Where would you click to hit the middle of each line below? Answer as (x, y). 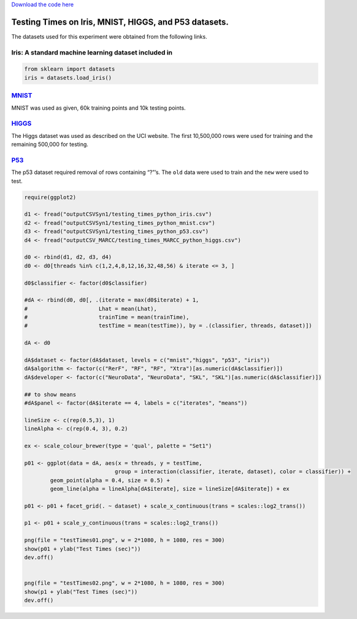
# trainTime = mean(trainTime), (107, 317)
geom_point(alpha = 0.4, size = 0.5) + (110, 480)
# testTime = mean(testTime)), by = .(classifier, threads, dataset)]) (168, 326)
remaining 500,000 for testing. (50, 145)
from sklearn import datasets (70, 69)
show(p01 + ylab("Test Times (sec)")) (83, 549)
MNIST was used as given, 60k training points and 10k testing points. (99, 108)
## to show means (50, 394)
